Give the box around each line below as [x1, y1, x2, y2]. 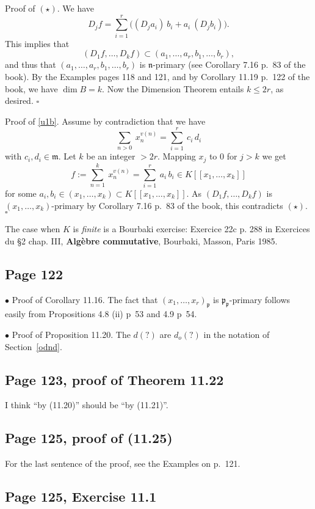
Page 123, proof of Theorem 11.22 [5, 370, 224, 389]
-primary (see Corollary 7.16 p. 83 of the [153, 58, 306, 71]
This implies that [5, 37, 70, 49]
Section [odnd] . [5, 340, 62, 353]
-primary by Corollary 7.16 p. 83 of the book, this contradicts [51, 199, 283, 211]
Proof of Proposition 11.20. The [12, 328, 131, 340]
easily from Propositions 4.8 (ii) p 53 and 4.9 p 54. [5, 307, 197, 320]
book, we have [5, 82, 58, 95]
